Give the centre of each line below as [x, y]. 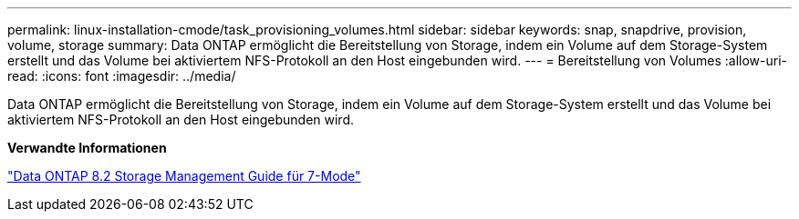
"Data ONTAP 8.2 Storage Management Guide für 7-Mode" [184, 176]
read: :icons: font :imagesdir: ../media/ [122, 76]
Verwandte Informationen [87, 148]
